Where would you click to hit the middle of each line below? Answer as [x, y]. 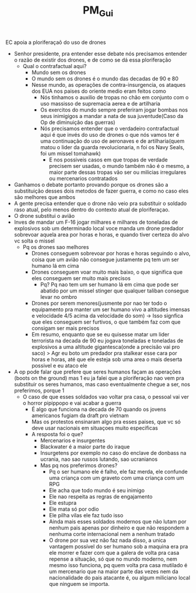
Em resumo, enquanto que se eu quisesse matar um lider [100, 334]
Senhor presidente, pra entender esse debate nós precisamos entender [100, 53]
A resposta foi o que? [57, 434]
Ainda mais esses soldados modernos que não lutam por [118, 521]
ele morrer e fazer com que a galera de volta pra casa [114, 552]
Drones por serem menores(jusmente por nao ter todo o [99, 303]
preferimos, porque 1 [39, 390]
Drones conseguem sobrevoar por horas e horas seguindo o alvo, [111, 253]
